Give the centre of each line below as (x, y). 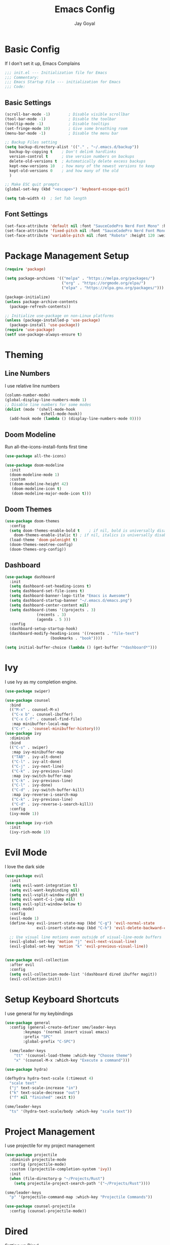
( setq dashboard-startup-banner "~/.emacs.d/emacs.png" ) (71, 601)
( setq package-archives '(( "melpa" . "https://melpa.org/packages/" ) (80, 279)
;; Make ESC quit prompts (32, 185)
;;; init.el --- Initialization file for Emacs (56, 73)
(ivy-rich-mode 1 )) (30, 832)
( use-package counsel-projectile (40, 1206)
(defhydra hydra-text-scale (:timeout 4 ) (49, 1078)
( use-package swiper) (28, 691)
